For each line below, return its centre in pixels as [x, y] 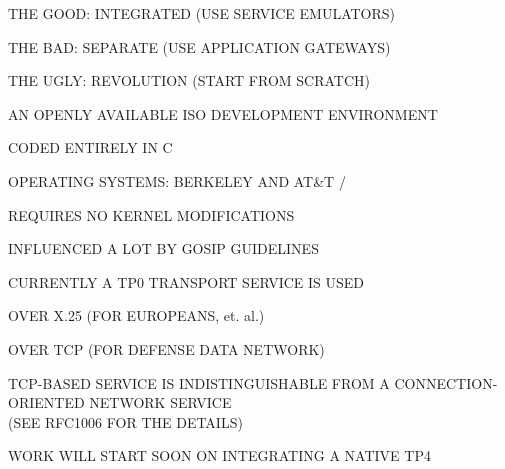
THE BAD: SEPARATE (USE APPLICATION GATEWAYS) [199, 46]
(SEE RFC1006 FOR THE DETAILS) [125, 421]
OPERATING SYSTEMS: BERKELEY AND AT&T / [177, 180]
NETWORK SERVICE [160, 402]
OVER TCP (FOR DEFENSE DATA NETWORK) [166, 348]
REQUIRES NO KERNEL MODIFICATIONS [151, 214]
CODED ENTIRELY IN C [90, 147]
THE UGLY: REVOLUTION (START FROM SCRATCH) [189, 80]
